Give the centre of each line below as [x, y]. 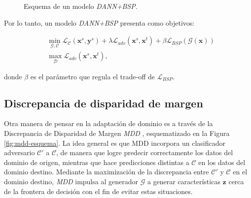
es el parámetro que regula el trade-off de [93, 76]
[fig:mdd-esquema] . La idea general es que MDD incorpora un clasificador [115, 143]
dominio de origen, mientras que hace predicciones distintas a [97, 162]
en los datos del [222, 162]
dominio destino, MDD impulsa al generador [71, 181]
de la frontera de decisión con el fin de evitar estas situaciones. [98, 191]
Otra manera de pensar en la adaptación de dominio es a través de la [108, 123]
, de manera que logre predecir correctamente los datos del [145, 152]
